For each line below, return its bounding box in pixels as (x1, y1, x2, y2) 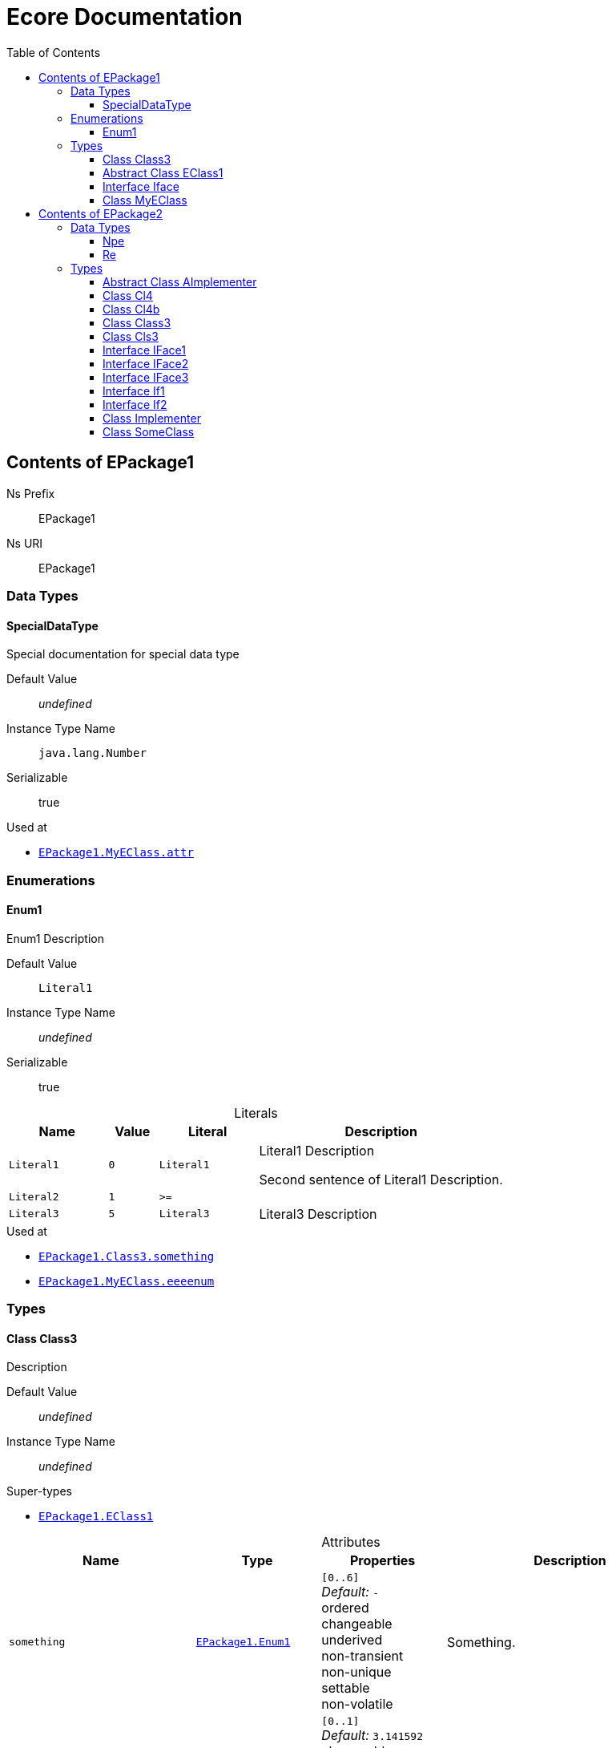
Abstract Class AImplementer (103, 274, 257, 289)
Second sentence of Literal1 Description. (259, 1171, 503, 1188)
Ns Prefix (6, 486, 55, 500)
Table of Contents (6, 45, 101, 59)
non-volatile (321, 1696, 393, 1713)
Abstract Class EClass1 (103, 165, 223, 180)
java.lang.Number (38, 747, 147, 760)
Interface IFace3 (103, 370, 189, 384)
